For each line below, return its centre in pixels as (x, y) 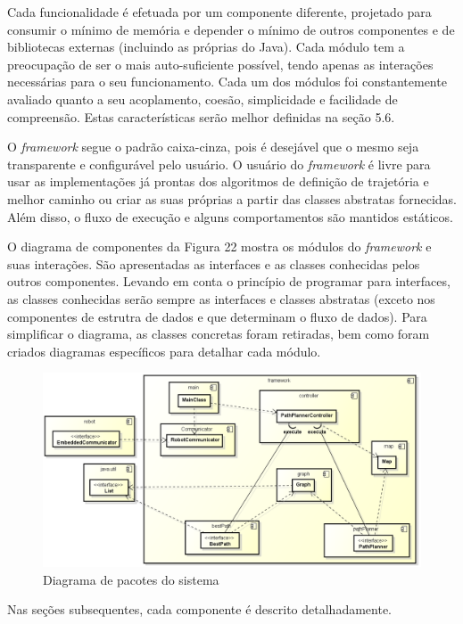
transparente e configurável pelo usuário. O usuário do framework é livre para (219, 164)
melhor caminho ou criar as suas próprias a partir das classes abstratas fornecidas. (232, 198)
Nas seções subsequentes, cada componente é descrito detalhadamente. (200, 609)
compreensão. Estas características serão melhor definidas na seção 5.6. (201, 116)
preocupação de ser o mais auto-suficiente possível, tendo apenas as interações (220, 64)
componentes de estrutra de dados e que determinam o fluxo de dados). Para (217, 316)
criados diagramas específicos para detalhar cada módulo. (164, 351)
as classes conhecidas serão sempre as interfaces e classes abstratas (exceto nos (221, 298)
